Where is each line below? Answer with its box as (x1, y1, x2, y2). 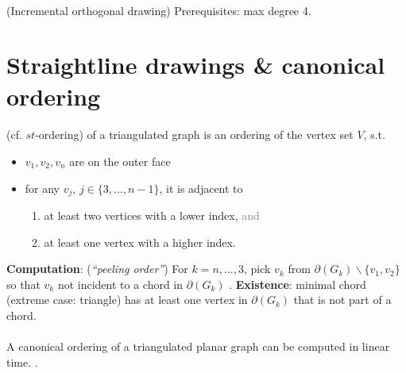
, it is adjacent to (159, 179, 243, 196)
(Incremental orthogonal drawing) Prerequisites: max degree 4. (6, 2, 311, 18)
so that (6, 275, 41, 292)
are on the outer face (69, 152, 171, 169)
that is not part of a (293, 291, 392, 308)
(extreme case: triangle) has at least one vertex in (6, 291, 248, 308)
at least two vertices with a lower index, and (44, 206, 260, 223)
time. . (6, 353, 38, 370)
